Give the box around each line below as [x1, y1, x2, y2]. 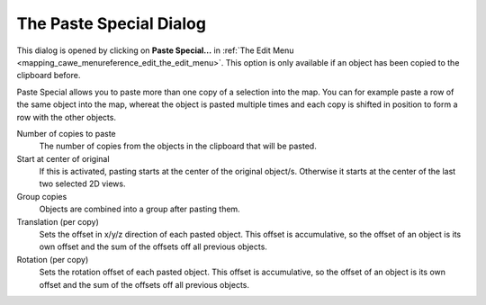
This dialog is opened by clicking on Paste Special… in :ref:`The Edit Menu [16, 45, 294, 56]
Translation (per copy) [16, 216, 99, 227]
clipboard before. [16, 70, 81, 81]
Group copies [16, 191, 67, 202]
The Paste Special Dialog [16, 13, 207, 33]
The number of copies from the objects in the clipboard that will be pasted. [39, 140, 317, 152]
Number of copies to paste [16, 128, 116, 139]
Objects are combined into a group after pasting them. [39, 203, 240, 215]
